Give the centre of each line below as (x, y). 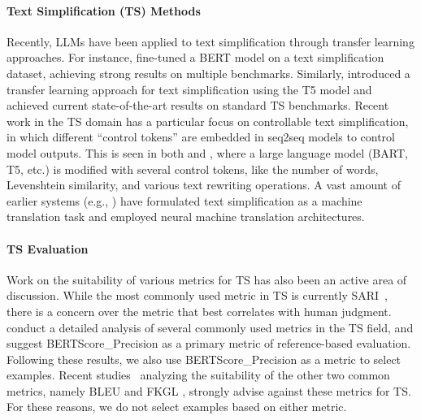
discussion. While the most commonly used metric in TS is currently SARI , (197, 295)
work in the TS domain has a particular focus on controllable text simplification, (208, 121)
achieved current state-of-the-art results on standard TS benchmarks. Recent (198, 105)
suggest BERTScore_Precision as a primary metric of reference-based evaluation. (209, 343)
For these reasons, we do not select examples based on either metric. (177, 407)
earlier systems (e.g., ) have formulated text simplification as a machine (184, 200)
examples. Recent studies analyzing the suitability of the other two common (198, 375)
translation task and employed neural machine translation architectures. (186, 216)
